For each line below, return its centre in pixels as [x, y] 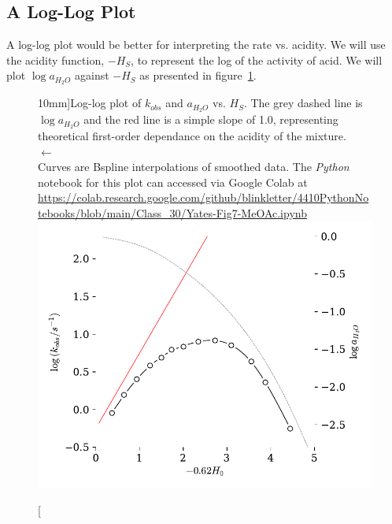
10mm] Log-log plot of [90, 103]
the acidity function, [55, 59]
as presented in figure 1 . [198, 75]
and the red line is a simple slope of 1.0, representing [211, 119]
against [92, 75]
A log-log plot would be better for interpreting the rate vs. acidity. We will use [196, 45]
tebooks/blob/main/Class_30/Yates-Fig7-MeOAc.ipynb [172, 212]
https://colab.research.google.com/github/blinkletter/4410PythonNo [203, 197]
